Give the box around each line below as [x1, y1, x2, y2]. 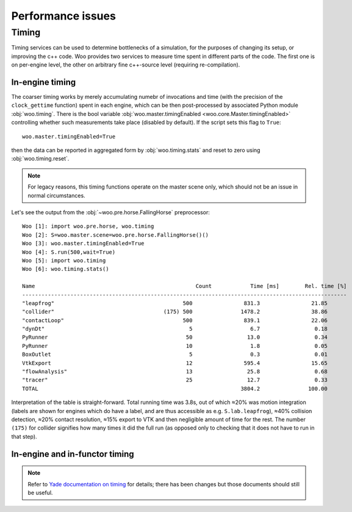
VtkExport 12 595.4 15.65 [22, 359, 328, 366]
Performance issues [11, 9, 116, 23]
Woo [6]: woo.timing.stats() [22, 265, 109, 273]
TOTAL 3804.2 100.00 [22, 385, 328, 392]
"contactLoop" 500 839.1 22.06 [22, 317, 328, 323]
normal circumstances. [27, 192, 85, 199]
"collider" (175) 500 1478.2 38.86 [22, 308, 328, 315]
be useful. [27, 489, 53, 496]
